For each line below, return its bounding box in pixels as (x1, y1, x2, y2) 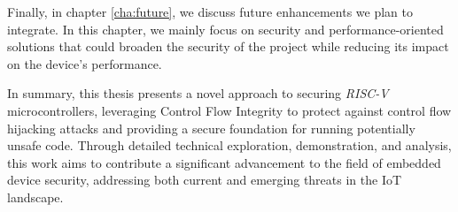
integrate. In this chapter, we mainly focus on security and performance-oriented (7, 19, 444, 38)
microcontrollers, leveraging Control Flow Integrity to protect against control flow (7, 101, 452, 119)
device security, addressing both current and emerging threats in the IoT (7, 170, 402, 189)
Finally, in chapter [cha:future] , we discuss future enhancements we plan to (7, 3, 413, 20)
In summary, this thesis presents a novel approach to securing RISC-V (7, 84, 389, 102)
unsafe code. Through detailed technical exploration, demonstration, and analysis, (7, 136, 452, 155)
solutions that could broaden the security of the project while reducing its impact (7, 37, 449, 56)
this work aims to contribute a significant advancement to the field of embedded (7, 153, 441, 171)
